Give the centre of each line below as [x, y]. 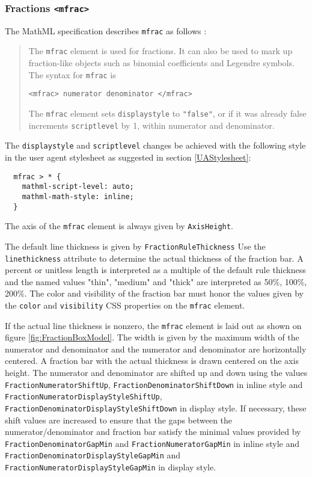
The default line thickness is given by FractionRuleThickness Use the [135, 246]
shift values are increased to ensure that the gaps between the [119, 420]
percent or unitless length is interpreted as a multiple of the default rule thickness [155, 270]
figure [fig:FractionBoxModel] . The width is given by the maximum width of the [152, 337]
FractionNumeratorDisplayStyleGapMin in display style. [111, 467]
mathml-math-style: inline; [78, 196]
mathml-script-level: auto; [78, 187]
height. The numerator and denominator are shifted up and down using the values [156, 373]
